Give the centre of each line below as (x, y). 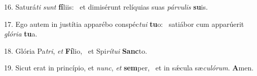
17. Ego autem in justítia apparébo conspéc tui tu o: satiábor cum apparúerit (124, 24)
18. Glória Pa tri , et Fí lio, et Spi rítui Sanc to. (76, 50)
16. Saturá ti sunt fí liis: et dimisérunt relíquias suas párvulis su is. (106, 7)
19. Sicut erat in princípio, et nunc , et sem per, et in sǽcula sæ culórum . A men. (129, 68)
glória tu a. (21, 34)
